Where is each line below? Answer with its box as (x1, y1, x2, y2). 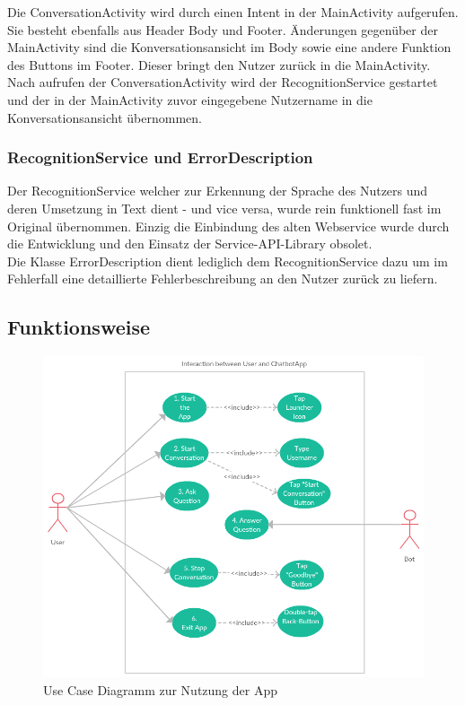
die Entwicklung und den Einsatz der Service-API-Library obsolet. (7, 234, 373, 253)
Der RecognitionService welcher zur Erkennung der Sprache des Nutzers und (7, 181, 428, 200)
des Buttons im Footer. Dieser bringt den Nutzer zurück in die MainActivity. (7, 55, 431, 74)
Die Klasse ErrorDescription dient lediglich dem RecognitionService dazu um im (7, 251, 448, 270)
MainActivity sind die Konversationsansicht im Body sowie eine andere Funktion (7, 38, 452, 57)
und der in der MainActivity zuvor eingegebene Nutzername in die (7, 90, 373, 109)
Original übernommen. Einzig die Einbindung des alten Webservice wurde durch (7, 216, 450, 235)
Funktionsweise (7, 313, 151, 341)
